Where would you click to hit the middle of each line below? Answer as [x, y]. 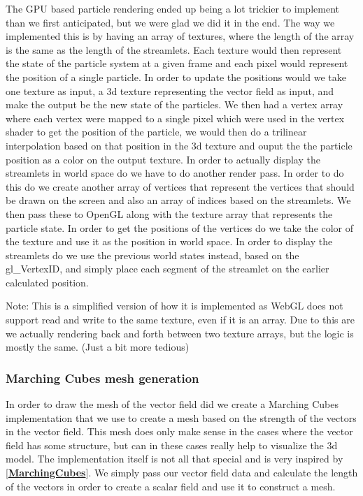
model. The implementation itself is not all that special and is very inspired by [175, 459]
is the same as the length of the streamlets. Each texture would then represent [174, 49]
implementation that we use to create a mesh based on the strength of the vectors [181, 417]
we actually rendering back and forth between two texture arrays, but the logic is [180, 333]
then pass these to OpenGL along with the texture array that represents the [169, 213]
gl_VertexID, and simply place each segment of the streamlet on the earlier [168, 269]
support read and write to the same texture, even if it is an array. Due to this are [180, 320]
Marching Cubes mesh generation [102, 378]
